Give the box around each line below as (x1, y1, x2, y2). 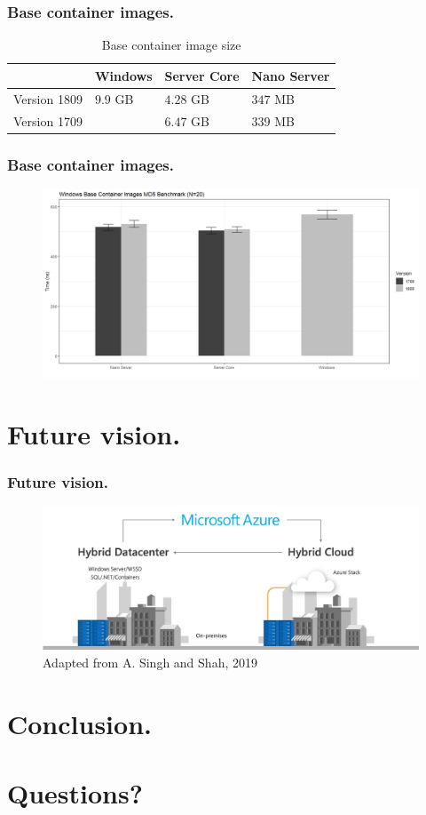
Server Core (164, 66, 240, 84)
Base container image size (101, 36, 241, 54)
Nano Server (251, 66, 330, 84)
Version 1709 (13, 111, 83, 130)
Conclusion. (7, 705, 152, 741)
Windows (94, 66, 153, 84)
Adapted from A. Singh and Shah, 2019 (43, 653, 257, 672)
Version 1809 (13, 89, 83, 108)
